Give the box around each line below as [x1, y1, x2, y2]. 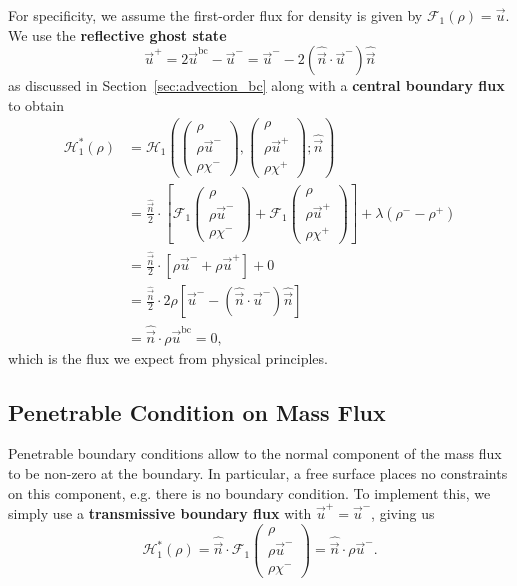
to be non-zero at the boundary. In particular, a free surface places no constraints [8, 463, 508, 483]
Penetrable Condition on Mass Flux [8, 396, 386, 427]
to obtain [8, 94, 65, 115]
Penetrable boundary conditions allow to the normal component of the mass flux [8, 443, 502, 464]
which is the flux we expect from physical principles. [8, 347, 328, 368]
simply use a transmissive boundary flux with [8, 502, 312, 523]
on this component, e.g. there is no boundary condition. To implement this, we [8, 482, 491, 503]
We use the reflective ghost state [8, 24, 227, 45]
